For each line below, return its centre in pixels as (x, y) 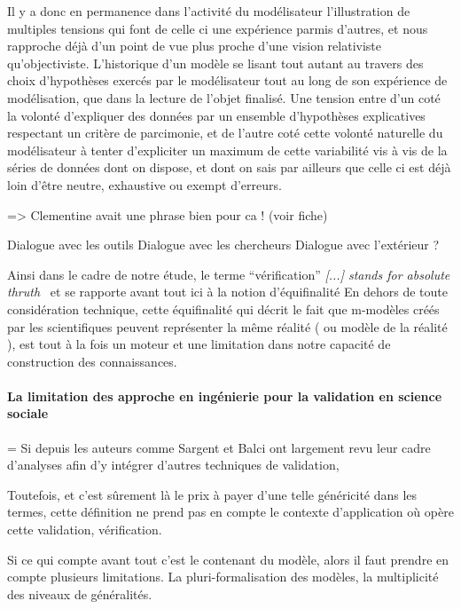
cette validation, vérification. (85, 530)
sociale (28, 413)
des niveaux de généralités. (80, 593)
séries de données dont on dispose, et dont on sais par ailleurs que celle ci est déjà (229, 167)
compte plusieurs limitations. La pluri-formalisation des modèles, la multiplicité (223, 577)
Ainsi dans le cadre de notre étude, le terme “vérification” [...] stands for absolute (229, 274)
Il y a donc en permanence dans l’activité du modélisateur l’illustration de (209, 11)
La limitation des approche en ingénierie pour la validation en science (225, 395)
